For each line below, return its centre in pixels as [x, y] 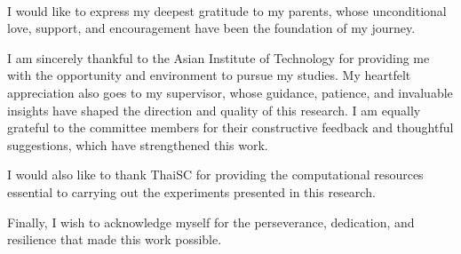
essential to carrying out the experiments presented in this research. [191, 191]
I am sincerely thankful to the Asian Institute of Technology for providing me [219, 57]
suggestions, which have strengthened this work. [138, 144]
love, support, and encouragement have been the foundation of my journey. [211, 28]
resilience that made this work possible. [115, 239]
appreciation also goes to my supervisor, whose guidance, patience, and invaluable [230, 92]
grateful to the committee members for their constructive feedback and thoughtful [230, 127]
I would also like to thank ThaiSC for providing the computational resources [215, 175]
